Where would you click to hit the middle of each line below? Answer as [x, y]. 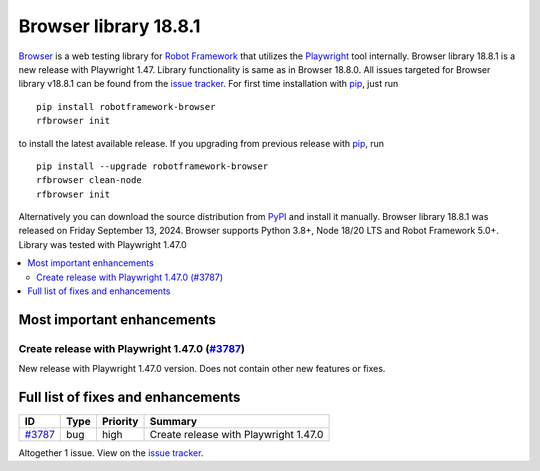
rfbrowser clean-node [89, 180]
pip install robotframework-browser [126, 106]
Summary [173, 422]
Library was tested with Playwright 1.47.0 [102, 244]
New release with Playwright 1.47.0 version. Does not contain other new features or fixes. [202, 369]
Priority [120, 422]
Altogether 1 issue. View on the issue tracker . [111, 453]
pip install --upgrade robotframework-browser [152, 166]
